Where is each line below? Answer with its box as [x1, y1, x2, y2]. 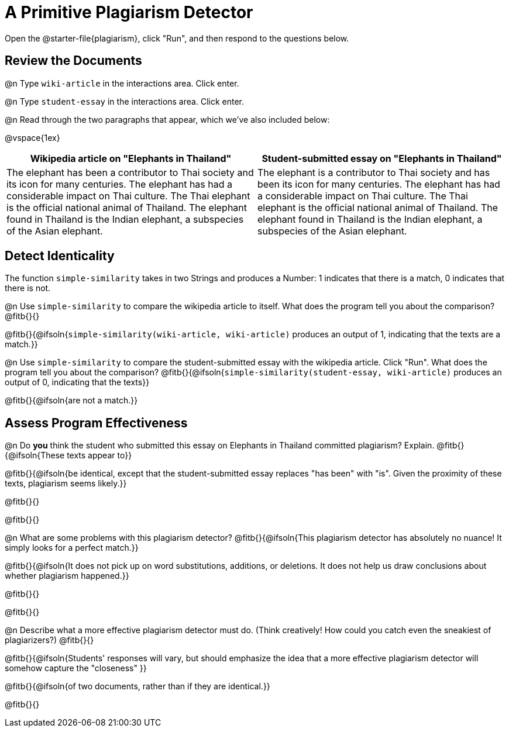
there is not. [5, 283, 51, 294]
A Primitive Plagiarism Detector [5, 2, 253, 22]
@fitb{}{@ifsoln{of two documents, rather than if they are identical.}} [5, 681, 270, 692]
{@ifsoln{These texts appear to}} [5, 450, 132, 461]
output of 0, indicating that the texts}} [5, 377, 150, 388]
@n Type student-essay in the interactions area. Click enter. [5, 96, 244, 106]
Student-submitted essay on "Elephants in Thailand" [262, 152, 502, 164]
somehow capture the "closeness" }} [5, 663, 147, 674]
